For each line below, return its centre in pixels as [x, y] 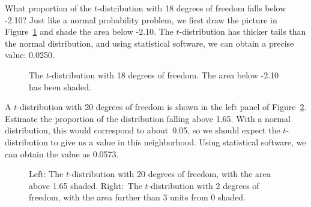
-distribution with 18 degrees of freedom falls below [192, 8]
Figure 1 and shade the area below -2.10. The [89, 31]
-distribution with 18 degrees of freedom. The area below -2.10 [164, 74]
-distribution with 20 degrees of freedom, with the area [170, 174]
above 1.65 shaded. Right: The [86, 185]
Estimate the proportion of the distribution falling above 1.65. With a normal [148, 118]
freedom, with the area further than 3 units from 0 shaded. [137, 197]
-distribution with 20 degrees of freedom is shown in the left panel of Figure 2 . [162, 107]
